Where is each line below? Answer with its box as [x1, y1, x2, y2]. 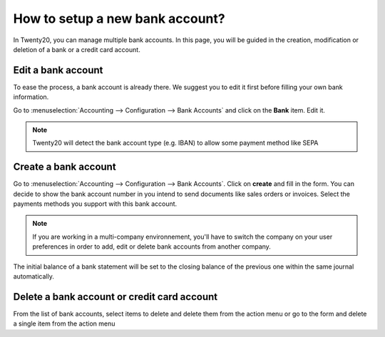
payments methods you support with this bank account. [13, 199, 178, 208]
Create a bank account [13, 161, 117, 173]
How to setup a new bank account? [13, 11, 225, 26]
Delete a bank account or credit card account [13, 291, 217, 303]
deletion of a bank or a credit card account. [13, 45, 140, 53]
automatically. [13, 272, 55, 281]
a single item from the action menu [13, 319, 115, 328]
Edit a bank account [13, 64, 103, 76]
